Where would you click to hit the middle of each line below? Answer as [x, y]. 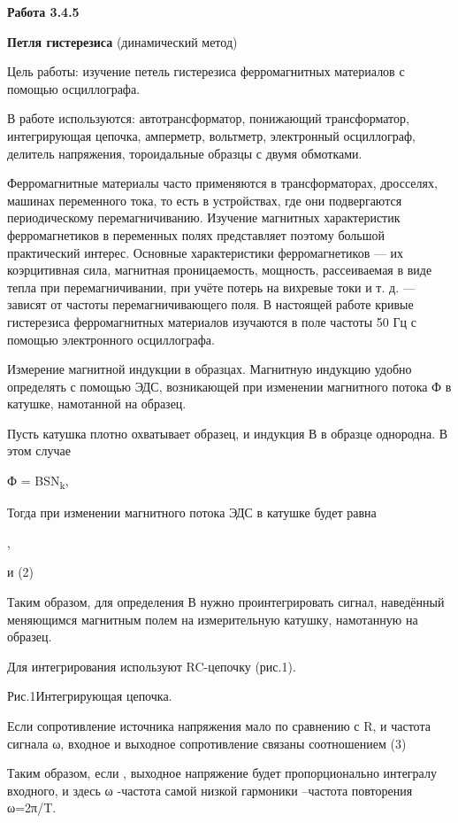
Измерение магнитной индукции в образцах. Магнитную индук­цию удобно [210, 369]
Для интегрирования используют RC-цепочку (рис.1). [152, 666]
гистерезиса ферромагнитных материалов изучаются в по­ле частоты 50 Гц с [212, 321]
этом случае [39, 450]
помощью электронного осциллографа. [111, 339]
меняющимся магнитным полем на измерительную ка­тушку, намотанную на [213, 619]
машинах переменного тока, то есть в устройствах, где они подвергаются [205, 200]
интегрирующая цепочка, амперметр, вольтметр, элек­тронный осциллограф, [211, 135]
